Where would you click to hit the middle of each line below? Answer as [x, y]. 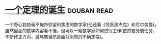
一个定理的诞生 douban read [59, 10]
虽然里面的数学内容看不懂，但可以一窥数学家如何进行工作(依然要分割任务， [81, 30]
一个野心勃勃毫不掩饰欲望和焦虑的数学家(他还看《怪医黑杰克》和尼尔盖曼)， [82, 24]
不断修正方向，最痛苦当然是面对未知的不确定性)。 [55, 37]
